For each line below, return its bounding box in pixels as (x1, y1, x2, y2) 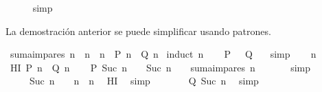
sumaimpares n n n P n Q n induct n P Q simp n (10, 47, 317, 61)
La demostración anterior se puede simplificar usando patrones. (5, 23, 271, 38)
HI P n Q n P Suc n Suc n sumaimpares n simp (10, 60, 311, 74)
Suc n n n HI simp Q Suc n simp (29, 73, 259, 88)
